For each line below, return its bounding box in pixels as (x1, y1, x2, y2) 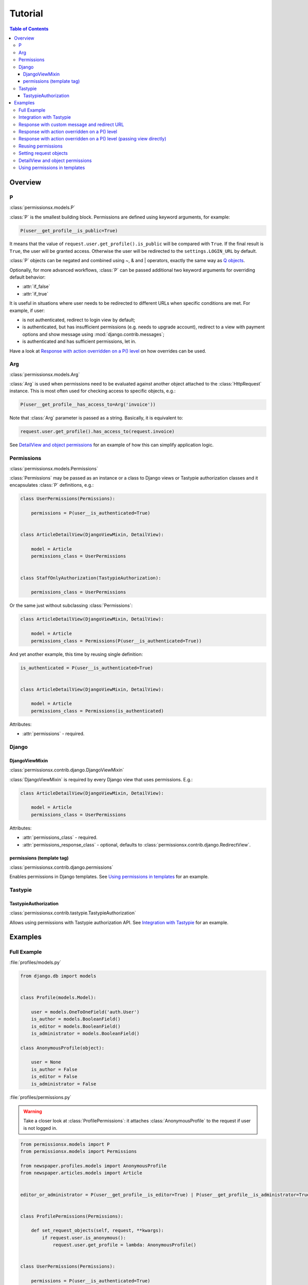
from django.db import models (20, 973, 97, 979)
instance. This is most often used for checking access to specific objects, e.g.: (9, 388, 176, 394)
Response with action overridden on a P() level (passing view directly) (18, 136, 167, 142)
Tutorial (9, 8, 44, 19)
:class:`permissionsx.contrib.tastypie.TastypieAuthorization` (9, 910, 136, 916)
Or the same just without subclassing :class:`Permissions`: (9, 602, 133, 609)
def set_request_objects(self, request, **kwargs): (31, 1227, 164, 1234)
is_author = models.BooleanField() (31, 1016, 121, 1022)
